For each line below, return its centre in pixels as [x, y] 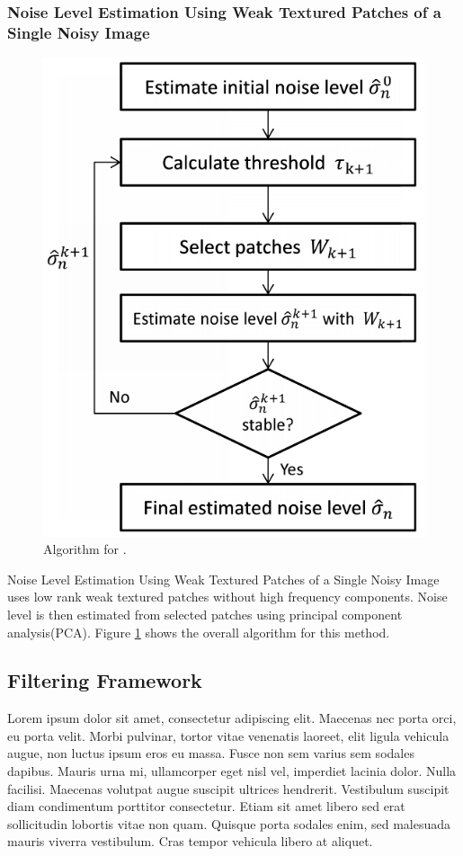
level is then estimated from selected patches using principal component [205, 614]
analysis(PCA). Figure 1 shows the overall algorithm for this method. [199, 632]
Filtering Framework [105, 680]
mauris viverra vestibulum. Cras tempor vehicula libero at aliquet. [190, 841]
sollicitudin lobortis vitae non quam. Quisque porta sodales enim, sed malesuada [229, 823]
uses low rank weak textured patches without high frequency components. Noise [227, 597]
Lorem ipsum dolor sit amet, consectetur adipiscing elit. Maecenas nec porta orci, [232, 718]
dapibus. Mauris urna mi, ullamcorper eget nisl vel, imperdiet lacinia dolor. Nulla [232, 771]
